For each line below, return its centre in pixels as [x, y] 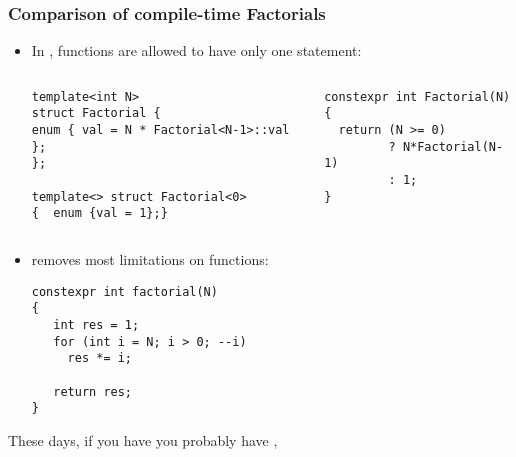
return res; [93, 391]
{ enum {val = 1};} [99, 213]
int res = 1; [96, 324]
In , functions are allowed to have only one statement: [196, 50]
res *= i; [100, 358]
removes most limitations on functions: [150, 259]
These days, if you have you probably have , [143, 439]
